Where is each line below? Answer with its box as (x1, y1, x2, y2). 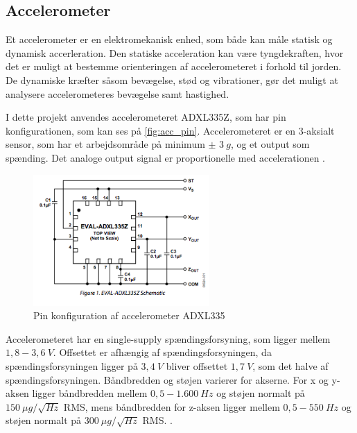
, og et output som (230, 137, 310, 151)
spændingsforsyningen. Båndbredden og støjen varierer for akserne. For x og (6, 372, 329, 387)
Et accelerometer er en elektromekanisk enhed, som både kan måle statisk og (6, 32, 333, 46)
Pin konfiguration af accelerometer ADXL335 (33, 308, 225, 323)
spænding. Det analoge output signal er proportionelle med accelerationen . (6, 150, 325, 164)
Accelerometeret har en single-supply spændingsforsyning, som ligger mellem (6, 331, 331, 346)
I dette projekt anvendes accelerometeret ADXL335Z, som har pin (6, 110, 286, 124)
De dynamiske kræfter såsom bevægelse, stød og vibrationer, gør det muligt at (6, 72, 338, 87)
